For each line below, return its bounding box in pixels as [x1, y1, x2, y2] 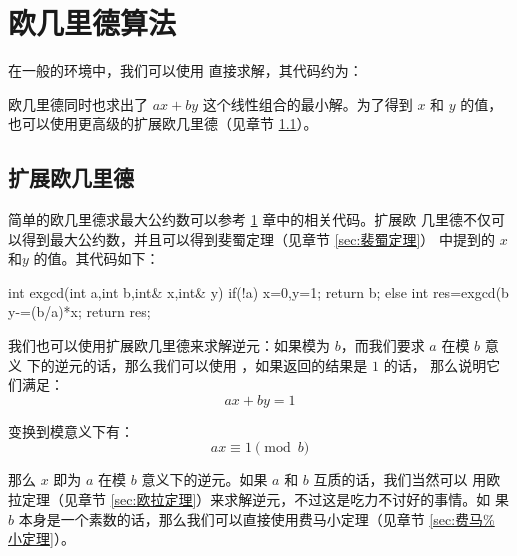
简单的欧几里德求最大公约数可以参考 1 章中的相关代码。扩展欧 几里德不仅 [8, 209, 491, 230]
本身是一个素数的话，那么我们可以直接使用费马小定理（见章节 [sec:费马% [18, 508, 495, 529]
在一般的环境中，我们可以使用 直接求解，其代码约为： [8, 60, 363, 81]
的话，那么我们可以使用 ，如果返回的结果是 [82, 354, 368, 375]
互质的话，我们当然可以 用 [313, 469, 487, 490]
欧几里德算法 [8, 2, 177, 43]
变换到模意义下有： [8, 420, 134, 441]
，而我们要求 [340, 335, 425, 356]
